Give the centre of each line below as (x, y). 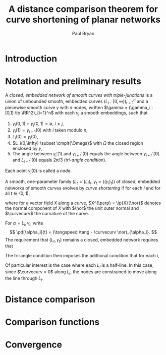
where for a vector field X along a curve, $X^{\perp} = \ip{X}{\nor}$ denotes (83, 203)
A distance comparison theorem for (83, 9)
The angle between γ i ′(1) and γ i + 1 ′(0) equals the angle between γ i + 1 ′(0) (86, 154)
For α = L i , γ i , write (24, 223)
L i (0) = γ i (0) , (25, 137)
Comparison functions (53, 322)
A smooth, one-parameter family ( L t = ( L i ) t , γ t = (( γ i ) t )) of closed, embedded (83, 182)
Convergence (34, 345)
